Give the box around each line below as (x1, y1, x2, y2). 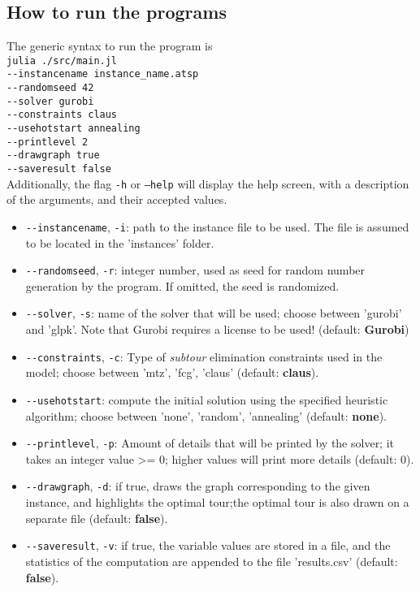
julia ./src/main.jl (6, 54, 118, 67)
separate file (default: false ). (25, 509, 168, 526)
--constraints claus (6, 109, 118, 121)
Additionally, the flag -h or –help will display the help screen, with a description (6, 175, 409, 192)
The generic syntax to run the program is (6, 37, 213, 54)
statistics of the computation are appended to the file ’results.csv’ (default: (25, 552, 398, 569)
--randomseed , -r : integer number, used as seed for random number (25, 261, 366, 279)
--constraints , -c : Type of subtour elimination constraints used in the (25, 348, 383, 365)
